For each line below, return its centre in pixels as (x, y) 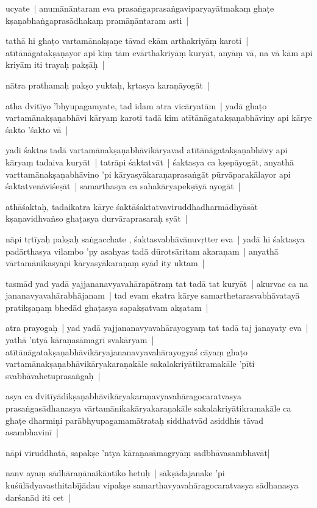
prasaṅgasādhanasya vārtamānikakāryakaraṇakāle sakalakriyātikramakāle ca (148, 408)
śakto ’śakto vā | (37, 129)
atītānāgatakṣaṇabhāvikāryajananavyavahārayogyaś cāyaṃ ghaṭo (126, 351)
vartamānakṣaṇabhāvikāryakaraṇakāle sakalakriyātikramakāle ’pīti (130, 364)
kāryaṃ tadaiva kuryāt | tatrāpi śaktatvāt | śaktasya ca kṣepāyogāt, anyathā (150, 161)
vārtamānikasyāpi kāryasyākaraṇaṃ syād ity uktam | (105, 263)
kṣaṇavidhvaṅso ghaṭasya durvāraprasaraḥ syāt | (97, 218)
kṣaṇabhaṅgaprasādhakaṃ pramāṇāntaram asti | (97, 20)
